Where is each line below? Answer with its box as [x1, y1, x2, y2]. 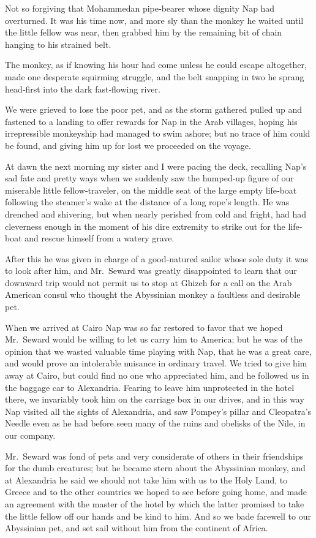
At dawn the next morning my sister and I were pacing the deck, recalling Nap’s [5, 159, 307, 172]
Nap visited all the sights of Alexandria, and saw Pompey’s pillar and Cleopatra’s [5, 404, 312, 417]
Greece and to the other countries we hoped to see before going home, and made [5, 485, 307, 498]
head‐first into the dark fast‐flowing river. [5, 82, 160, 95]
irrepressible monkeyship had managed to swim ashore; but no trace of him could [5, 127, 310, 140]
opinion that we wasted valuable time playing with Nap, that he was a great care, [5, 344, 312, 357]
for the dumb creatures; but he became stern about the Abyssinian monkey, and [5, 461, 306, 474]
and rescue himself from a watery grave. [24, 232, 175, 244]
